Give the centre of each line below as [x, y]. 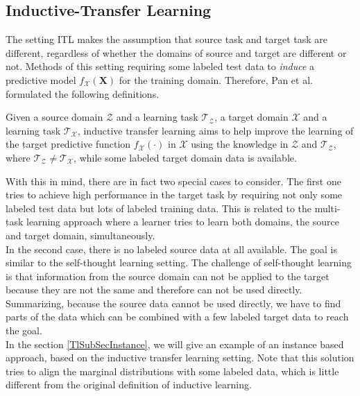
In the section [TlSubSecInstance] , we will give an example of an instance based [175, 344]
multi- [327, 208]
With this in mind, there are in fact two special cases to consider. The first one [173, 181]
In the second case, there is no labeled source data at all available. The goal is [171, 249]
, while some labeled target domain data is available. [185, 157]
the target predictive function [68, 144]
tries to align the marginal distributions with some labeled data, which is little [172, 371]
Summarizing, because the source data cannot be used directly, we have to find [173, 303]
